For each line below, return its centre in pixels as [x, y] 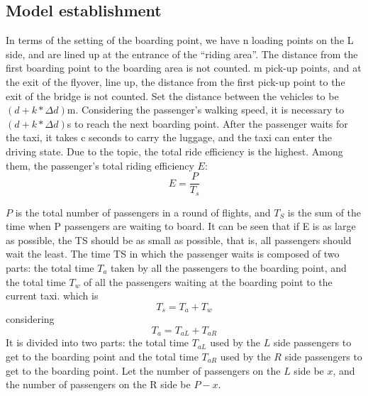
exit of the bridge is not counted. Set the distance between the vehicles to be [172, 95]
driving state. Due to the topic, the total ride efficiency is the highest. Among [174, 151]
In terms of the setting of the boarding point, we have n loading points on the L [180, 40]
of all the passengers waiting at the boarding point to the [208, 281]
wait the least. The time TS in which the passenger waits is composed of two [173, 254]
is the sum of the [324, 212]
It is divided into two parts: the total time [97, 342]
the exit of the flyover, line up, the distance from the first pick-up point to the [175, 81]
